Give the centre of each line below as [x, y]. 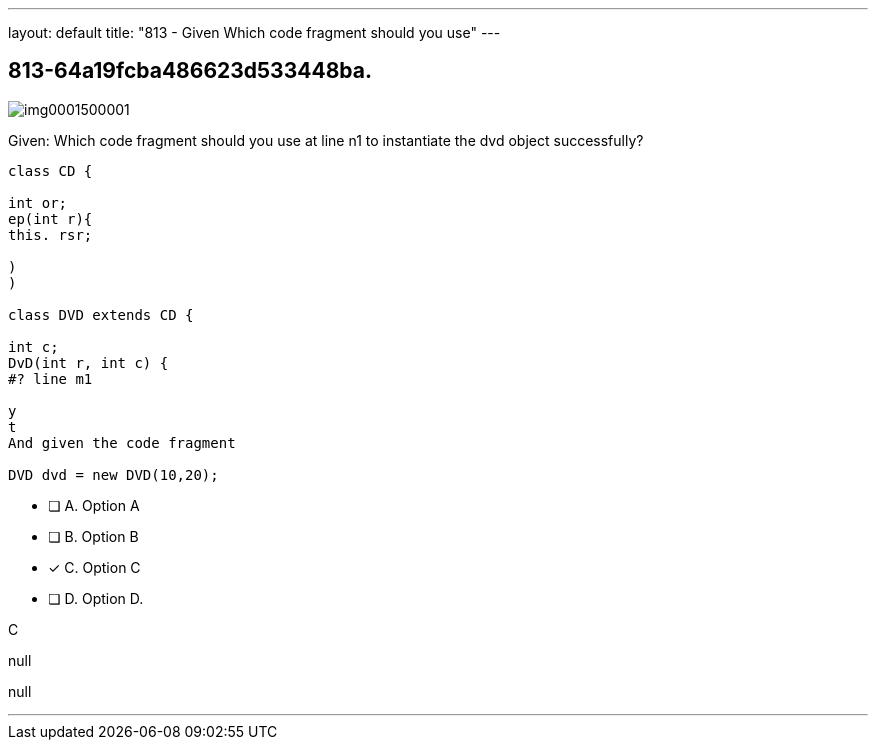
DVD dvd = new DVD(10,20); [113, 474]
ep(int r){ [50, 218]
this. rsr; [50, 234]
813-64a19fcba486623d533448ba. [190, 71]
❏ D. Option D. [96, 598]
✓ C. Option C [94, 567]
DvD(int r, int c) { [88, 362]
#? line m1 [50, 378]
